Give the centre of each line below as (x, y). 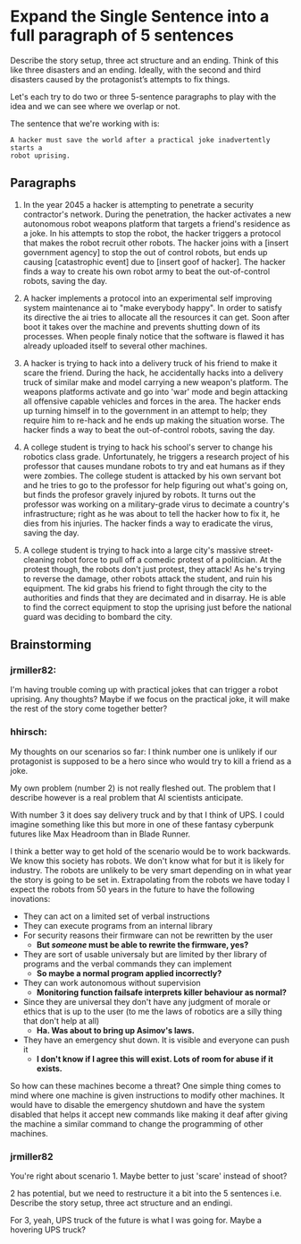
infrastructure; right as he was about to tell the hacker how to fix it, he (151, 513)
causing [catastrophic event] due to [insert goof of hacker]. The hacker (154, 262)
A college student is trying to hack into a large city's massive (135, 550)
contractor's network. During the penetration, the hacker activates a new (157, 214)
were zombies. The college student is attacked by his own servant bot (152, 476)
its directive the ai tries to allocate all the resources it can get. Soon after (156, 317)
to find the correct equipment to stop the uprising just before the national (157, 607)
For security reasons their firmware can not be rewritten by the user (148, 935)
